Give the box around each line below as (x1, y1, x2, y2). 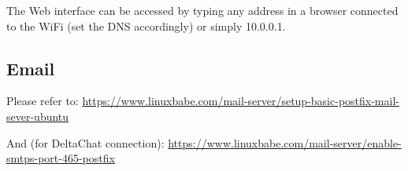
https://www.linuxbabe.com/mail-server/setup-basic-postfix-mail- (82, 93, 399, 109)
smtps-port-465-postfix (6, 150, 115, 166)
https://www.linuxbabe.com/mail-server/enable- (168, 134, 402, 151)
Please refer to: (6, 93, 79, 109)
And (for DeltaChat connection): (6, 134, 165, 151)
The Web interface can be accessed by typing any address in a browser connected (6, 2, 399, 18)
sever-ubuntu (6, 107, 69, 124)
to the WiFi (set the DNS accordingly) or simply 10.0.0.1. (6, 17, 286, 34)
